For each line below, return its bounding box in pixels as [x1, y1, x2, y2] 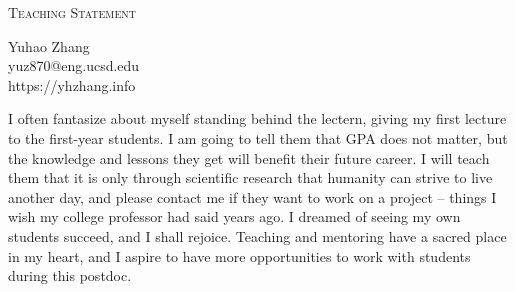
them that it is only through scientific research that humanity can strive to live [8, 167, 493, 188]
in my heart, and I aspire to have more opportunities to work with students [8, 245, 471, 266]
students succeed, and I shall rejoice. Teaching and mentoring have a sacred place [8, 225, 507, 246]
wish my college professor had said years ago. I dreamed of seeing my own [8, 206, 461, 227]
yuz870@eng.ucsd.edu [8, 55, 140, 76]
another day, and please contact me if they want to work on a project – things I [8, 186, 497, 207]
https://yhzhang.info [8, 74, 136, 95]
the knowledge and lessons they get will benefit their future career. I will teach [8, 147, 490, 168]
